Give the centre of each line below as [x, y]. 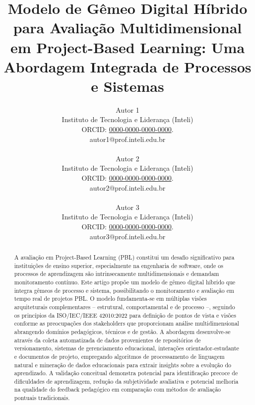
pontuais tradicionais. [42, 398]
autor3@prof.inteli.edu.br [127, 236]
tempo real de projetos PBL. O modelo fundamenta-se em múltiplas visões [110, 299]
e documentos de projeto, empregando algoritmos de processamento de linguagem [119, 356]
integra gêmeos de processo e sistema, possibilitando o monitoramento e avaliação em [124, 290]
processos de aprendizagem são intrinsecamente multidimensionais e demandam [117, 274]
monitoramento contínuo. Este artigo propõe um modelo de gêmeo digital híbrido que [125, 282]
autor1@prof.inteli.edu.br [127, 139]
